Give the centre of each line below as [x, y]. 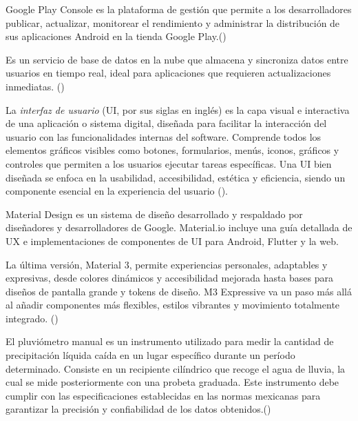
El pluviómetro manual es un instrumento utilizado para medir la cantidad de [170, 341]
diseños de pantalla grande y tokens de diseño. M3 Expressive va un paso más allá [179, 291]
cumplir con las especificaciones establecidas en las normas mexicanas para [163, 395]
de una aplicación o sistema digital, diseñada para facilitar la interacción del [166, 123]
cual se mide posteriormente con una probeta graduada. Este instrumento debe [172, 382]
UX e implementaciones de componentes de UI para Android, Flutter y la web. [172, 241]
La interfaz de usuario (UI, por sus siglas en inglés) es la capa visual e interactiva [178, 109]
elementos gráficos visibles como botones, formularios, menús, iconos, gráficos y [172, 150]
